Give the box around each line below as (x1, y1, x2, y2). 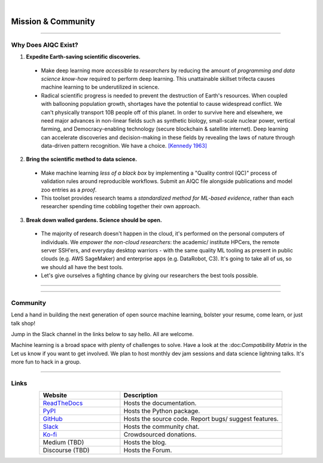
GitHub (42, 415, 63, 423)
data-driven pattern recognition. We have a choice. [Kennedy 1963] (41, 142, 208, 150)
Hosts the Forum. (123, 446, 172, 455)
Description (123, 391, 158, 400)
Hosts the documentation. (123, 399, 197, 407)
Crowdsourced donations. (123, 431, 197, 439)
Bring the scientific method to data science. (26, 156, 138, 163)
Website (42, 391, 67, 400)
